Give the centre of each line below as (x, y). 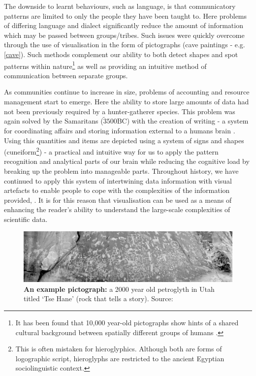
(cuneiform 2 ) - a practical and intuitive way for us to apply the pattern (111, 151)
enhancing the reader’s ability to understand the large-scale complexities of (117, 209)
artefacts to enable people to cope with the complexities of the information (117, 190)
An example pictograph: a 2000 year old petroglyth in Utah (119, 289)
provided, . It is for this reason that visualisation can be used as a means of (118, 200)
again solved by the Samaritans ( (54, 121)
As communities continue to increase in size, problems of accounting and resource (127, 92)
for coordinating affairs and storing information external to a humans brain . (120, 130)
